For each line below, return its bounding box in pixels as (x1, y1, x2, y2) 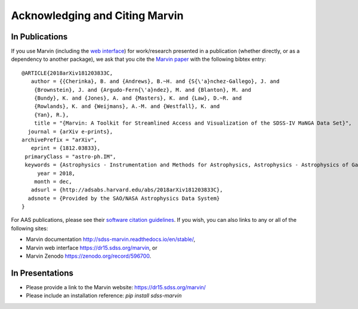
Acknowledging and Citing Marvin (11, 9, 184, 22)
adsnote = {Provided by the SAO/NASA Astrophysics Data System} (27, 194, 220, 202)
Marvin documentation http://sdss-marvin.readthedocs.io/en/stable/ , (26, 236, 196, 243)
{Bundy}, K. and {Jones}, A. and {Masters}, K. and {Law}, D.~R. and (33, 95, 242, 101)
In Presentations (11, 268, 74, 278)
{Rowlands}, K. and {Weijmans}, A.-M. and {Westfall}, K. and (33, 103, 220, 110)
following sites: (11, 224, 48, 232)
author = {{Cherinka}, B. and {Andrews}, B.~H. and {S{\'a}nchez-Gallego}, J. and (30, 78, 280, 85)
